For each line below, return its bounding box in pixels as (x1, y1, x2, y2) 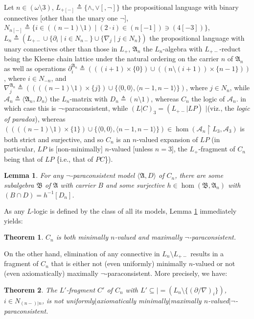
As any (4, 206, 25, 216)
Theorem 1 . (4, 232, 44, 242)
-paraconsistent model (70, 170, 135, 180)
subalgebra (4, 179, 34, 190)
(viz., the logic (207, 103, 250, 113)
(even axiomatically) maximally (4, 268, 98, 278)
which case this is (4, 103, 56, 113)
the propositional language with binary (122, 2, 239, 12)
